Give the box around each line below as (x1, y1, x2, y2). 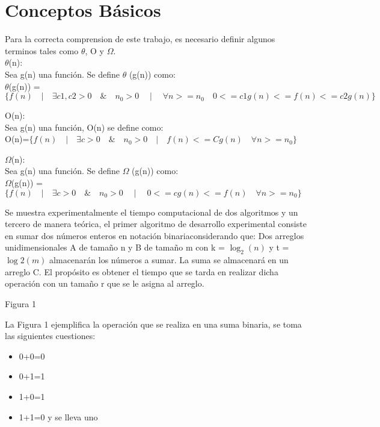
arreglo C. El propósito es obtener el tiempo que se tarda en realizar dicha (5, 265, 278, 278)
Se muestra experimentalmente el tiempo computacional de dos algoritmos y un (5, 205, 298, 218)
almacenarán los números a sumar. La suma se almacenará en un (49, 254, 289, 266)
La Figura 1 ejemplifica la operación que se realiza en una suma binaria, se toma (5, 317, 302, 330)
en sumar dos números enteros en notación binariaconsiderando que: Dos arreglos (5, 229, 304, 242)
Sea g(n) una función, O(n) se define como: (5, 120, 164, 133)
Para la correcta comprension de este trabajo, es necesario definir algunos (5, 33, 275, 45)
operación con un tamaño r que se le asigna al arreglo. (5, 277, 204, 290)
